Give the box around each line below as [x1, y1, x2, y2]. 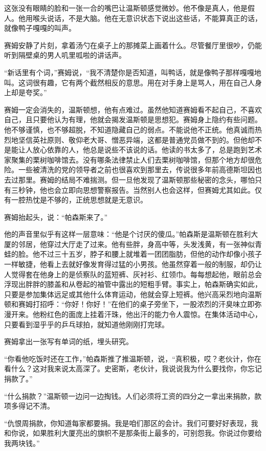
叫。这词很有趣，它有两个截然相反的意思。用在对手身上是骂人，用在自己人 [4, 77, 255, 87]
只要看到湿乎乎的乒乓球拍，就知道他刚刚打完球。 [4, 319, 169, 329]
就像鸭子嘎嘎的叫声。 [4, 22, 76, 33]
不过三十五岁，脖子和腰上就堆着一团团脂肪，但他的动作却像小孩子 [39, 249, 262, 259]
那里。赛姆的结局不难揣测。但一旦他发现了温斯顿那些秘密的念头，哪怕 [18, 174, 255, 185]
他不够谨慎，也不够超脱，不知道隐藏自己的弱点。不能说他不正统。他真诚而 [4, 124, 255, 134]
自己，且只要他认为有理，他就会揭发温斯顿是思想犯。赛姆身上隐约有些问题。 [4, 114, 262, 125]
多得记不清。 [11, 400, 54, 411]
